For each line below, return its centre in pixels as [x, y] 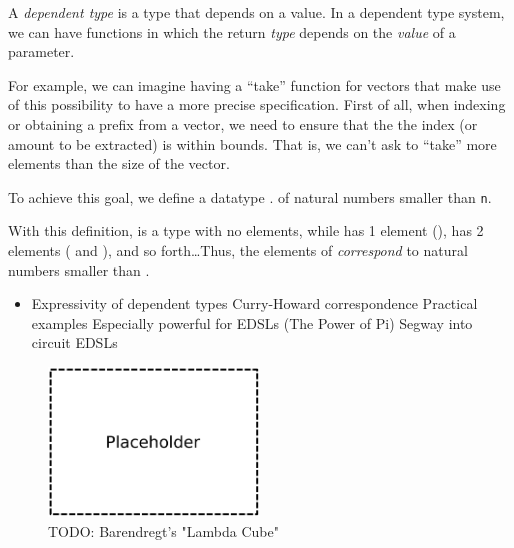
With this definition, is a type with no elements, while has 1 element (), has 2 [246, 230]
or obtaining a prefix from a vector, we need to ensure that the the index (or [243, 123]
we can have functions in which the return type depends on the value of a [232, 31]
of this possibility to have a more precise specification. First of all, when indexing [257, 104]
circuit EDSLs [74, 342]
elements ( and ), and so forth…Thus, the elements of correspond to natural [238, 250]
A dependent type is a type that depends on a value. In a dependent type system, [256, 12]
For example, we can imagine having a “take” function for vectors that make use [254, 84]
